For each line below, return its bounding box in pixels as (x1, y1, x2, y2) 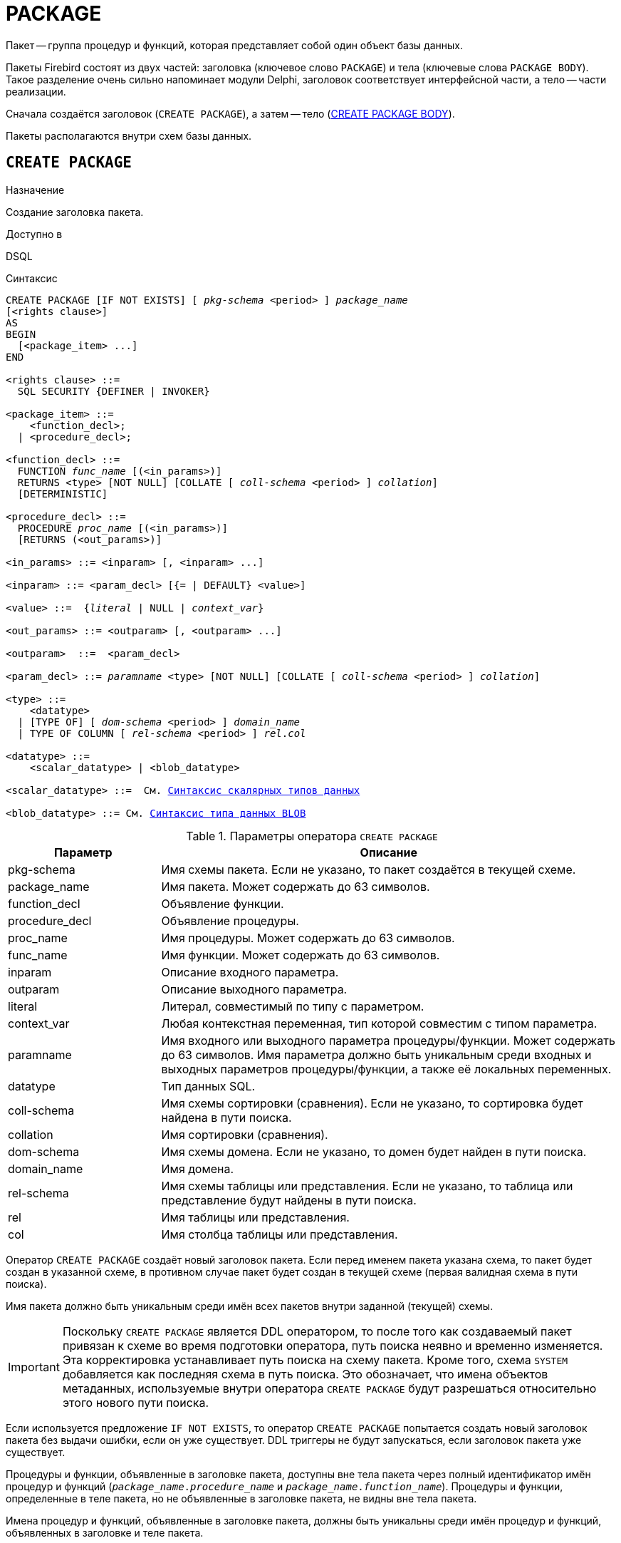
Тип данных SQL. (161, 1078, 256, 1093)
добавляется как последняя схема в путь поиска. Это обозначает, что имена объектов (62, 1366, 548, 1381)
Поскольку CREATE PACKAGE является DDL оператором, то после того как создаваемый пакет (62, 1323, 572, 1338)
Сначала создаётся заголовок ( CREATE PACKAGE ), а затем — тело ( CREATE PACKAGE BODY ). (6, 107, 455, 120)
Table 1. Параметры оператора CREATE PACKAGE (186, 828, 438, 843)
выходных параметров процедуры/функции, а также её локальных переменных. (161, 1061, 612, 1076)
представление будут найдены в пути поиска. (161, 1192, 417, 1207)
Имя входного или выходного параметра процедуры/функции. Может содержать (161, 1033, 615, 1048)
